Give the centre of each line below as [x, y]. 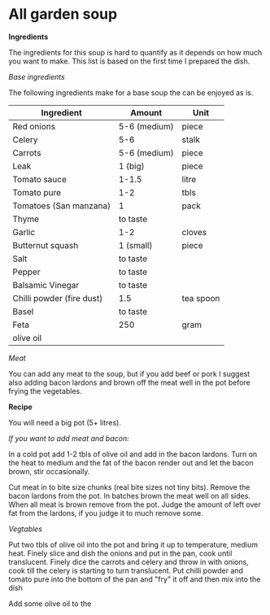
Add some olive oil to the [50, 604]
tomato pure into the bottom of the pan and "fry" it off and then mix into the [135, 579]
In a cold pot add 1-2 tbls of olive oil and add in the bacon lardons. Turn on [133, 454]
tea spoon [201, 298]
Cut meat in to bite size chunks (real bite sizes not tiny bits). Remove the [129, 487]
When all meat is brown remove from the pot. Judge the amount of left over [135, 504]
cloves [194, 232]
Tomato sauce [39, 179]
